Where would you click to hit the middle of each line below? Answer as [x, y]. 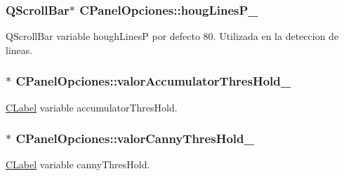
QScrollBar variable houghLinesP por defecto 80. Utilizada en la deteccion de [172, 36]
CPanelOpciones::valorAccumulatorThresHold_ [153, 81]
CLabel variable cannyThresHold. [78, 164]
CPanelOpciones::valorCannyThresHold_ [135, 138]
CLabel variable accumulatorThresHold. [92, 107]
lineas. [19, 49]
